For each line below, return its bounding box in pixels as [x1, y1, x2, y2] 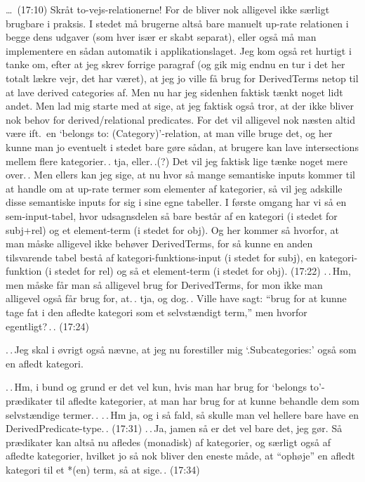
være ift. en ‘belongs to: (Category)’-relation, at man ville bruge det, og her [6, 126, 333, 141]
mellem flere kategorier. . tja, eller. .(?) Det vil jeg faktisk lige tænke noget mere [6, 153, 347, 168]
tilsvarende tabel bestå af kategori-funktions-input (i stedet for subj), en [6, 249, 317, 264]
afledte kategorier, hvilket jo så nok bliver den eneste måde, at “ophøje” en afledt [6, 448, 355, 463]
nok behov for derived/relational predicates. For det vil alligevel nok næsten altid [6, 112, 355, 126]
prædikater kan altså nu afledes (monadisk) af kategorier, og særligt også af [6, 434, 331, 449]
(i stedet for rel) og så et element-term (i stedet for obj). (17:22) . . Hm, [45, 263, 351, 278]
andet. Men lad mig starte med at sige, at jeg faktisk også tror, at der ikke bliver [6, 98, 354, 113]
